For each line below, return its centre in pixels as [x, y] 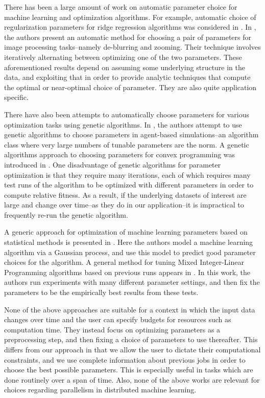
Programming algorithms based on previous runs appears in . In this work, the [127, 272]
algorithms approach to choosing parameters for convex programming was [120, 154]
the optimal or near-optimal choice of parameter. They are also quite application [130, 87]
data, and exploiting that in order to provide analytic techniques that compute [127, 77]
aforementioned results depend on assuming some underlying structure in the [125, 67]
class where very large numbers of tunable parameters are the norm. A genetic [127, 144]
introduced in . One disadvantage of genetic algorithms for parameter [113, 164]
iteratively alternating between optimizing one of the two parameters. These [123, 57]
